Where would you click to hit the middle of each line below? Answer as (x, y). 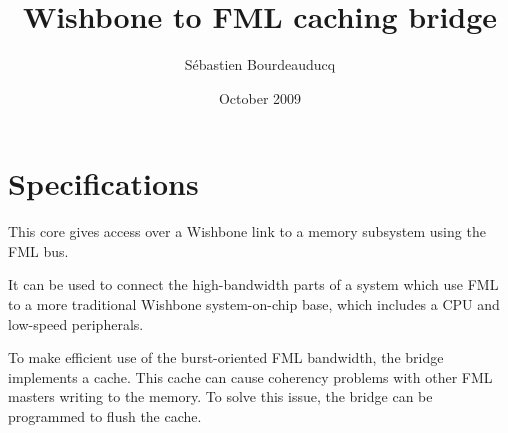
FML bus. (38, 250)
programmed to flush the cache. (105, 416)
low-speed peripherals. (76, 323)
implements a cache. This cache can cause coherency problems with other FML (250, 376)
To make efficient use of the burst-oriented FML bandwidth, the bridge (226, 357)
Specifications (103, 183)
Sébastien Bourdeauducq (260, 64)
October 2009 (260, 97)
